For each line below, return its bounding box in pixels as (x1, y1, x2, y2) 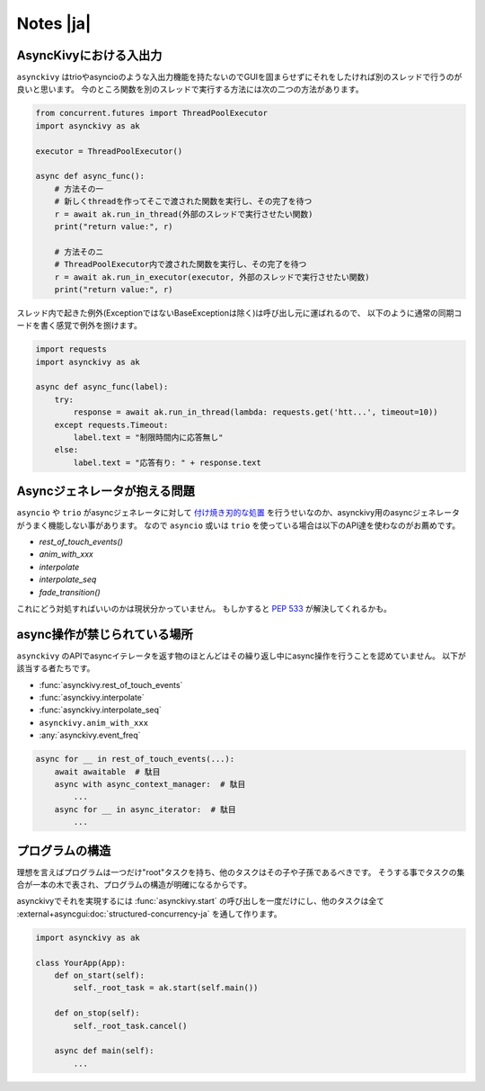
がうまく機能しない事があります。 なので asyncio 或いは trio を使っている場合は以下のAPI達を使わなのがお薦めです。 (16, 520, 461, 531)
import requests (35, 344, 108, 354)
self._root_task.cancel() (73, 1021, 188, 1031)
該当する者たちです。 (16, 663, 95, 674)
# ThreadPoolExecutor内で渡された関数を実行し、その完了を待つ (54, 259, 307, 270)
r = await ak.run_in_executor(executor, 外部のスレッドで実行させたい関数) (54, 272, 370, 282)
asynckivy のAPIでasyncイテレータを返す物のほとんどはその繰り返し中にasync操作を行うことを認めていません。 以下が (16, 650, 466, 661)
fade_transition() (39, 586, 101, 597)
